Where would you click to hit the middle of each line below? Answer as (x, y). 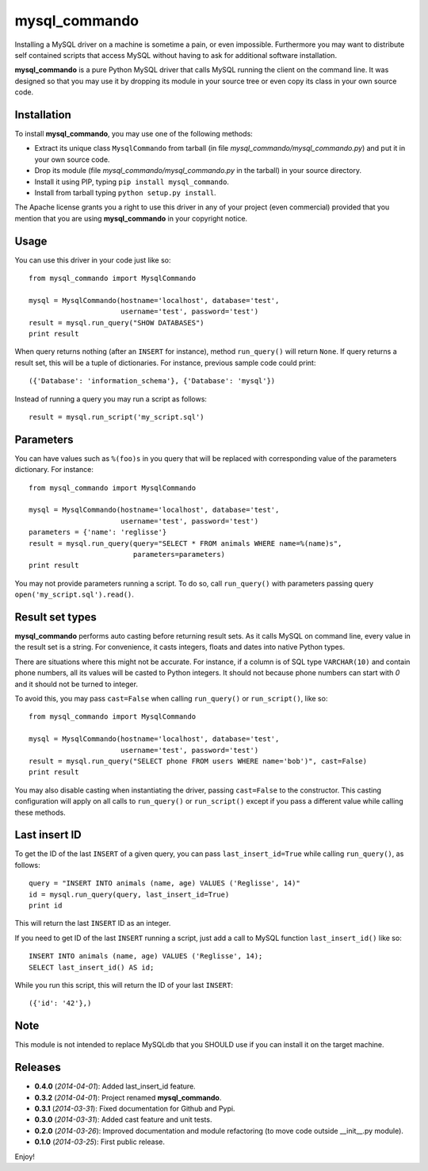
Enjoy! (25, 1156)
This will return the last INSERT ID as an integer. (93, 923)
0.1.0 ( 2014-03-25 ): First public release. (100, 1142)
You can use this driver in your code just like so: (93, 260)
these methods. (40, 812)
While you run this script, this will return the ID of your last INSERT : (124, 985)
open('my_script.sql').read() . (75, 594)
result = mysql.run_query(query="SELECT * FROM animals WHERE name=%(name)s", (185, 543)
